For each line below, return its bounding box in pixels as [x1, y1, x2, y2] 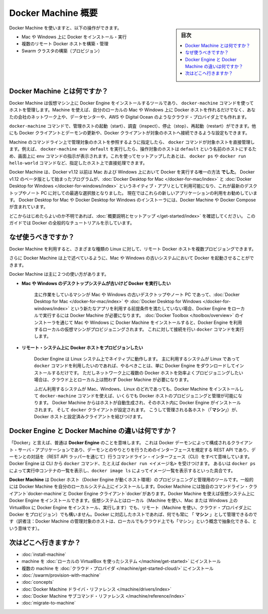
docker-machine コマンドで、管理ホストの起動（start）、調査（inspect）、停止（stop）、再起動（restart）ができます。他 [9, 123, 257, 129]
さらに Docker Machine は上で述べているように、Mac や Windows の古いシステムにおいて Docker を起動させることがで [9, 255, 254, 261]
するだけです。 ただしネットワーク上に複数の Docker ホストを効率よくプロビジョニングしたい [51, 370, 243, 376]
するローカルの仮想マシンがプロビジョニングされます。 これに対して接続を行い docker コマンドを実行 [34, 326, 244, 332]
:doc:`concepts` [21, 579, 54, 585]
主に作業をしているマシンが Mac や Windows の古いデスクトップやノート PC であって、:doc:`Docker [34, 291, 240, 298]
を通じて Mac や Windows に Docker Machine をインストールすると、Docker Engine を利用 [55, 319, 243, 325]
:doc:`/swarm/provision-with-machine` [21, 572, 101, 578]
